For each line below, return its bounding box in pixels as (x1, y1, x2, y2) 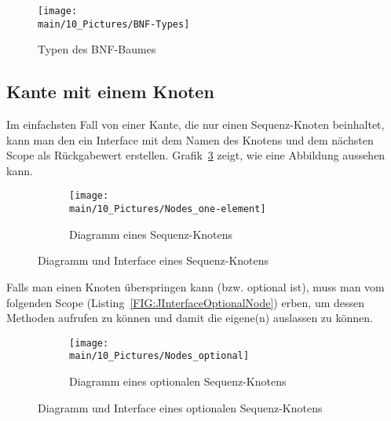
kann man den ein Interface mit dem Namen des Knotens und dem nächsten (6, 131, 374, 148)
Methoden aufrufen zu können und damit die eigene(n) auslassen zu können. (6, 309, 373, 326)
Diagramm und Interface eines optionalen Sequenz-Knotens (38, 399, 323, 416)
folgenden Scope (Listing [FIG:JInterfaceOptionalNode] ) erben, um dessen (6, 294, 365, 310)
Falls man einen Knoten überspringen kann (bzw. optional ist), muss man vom (6, 278, 385, 295)
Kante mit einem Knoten (6, 79, 214, 104)
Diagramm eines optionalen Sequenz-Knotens (69, 373, 287, 390)
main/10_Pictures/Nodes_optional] (69, 350, 250, 362)
